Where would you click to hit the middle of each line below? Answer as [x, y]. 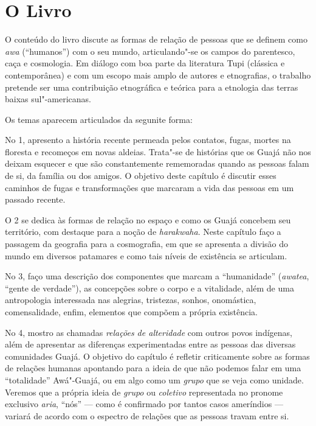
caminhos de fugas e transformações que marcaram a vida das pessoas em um [149, 187]
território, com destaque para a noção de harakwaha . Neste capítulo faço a [143, 232]
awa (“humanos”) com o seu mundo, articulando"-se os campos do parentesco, [150, 51]
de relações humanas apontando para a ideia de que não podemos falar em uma [153, 368]
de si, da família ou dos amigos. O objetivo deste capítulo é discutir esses [141, 176]
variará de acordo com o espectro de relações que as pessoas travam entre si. [147, 415]
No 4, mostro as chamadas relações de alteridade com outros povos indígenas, [149, 332]
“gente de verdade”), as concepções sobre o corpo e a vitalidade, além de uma [149, 288]
